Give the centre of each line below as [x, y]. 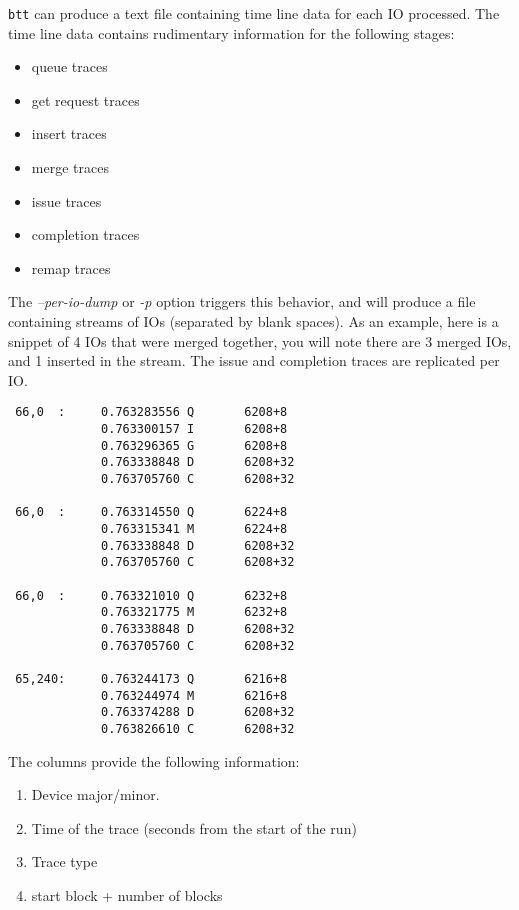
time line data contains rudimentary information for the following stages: [231, 32]
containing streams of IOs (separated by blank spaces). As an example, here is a [253, 321]
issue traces [66, 200]
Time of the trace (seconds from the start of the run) [194, 827]
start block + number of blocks [127, 894]
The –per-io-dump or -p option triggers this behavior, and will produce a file [242, 301]
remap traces [71, 267]
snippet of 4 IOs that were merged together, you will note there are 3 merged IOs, [260, 340]
